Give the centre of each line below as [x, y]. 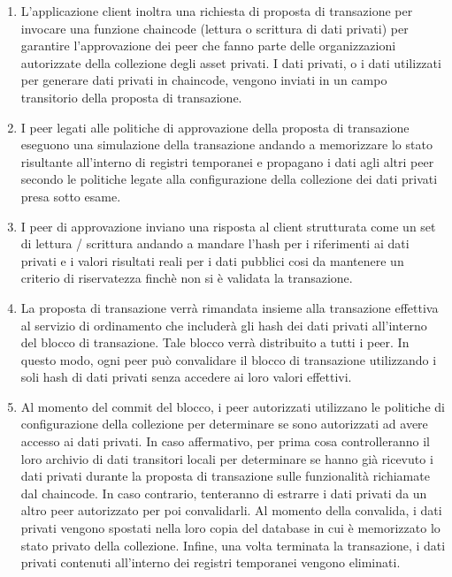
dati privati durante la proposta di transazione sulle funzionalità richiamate [225, 476]
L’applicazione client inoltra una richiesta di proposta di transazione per [217, 11]
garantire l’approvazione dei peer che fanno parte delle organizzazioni [208, 46]
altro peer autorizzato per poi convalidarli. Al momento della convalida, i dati [231, 510]
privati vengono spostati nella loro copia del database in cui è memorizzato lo [230, 528]
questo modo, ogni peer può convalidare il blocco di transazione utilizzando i [229, 359]
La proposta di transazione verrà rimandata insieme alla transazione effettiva [230, 307]
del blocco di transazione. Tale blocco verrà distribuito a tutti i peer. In [215, 342]
